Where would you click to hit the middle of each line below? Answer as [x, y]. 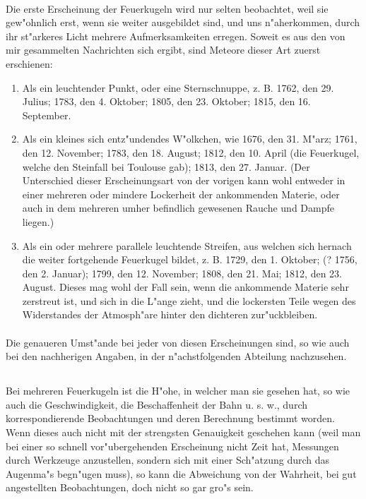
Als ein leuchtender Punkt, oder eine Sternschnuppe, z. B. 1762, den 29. [178, 87]
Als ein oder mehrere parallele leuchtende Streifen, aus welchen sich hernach [187, 245]
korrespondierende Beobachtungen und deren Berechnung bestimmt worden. [170, 418]
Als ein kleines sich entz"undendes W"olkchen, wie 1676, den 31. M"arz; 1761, [190, 139]
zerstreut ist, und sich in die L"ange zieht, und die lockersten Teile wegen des [189, 300]
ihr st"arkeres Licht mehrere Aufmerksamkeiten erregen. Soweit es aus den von [176, 36]
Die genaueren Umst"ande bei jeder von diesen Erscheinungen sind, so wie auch [178, 342]
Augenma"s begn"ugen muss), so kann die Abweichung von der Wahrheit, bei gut [181, 473]
